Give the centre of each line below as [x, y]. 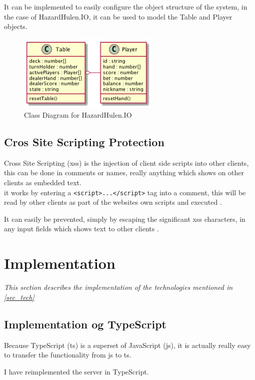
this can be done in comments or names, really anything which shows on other [124, 172]
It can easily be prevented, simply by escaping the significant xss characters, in [125, 219]
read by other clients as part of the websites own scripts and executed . [113, 202]
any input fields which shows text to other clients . [81, 229]
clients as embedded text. [43, 182]
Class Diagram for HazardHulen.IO [78, 115]
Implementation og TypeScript [85, 324]
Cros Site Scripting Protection [84, 142]
